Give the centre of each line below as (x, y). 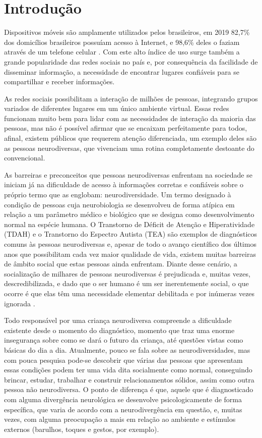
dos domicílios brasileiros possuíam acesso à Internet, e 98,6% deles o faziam (122, 42)
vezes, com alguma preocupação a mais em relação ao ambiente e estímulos (120, 419)
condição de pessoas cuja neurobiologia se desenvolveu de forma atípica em (119, 204)
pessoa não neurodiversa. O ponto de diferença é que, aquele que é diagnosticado (129, 389)
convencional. (25, 158)
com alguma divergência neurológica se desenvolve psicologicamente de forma (123, 399)
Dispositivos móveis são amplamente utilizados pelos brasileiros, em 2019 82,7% (127, 32)
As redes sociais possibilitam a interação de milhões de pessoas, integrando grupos (131, 98)
